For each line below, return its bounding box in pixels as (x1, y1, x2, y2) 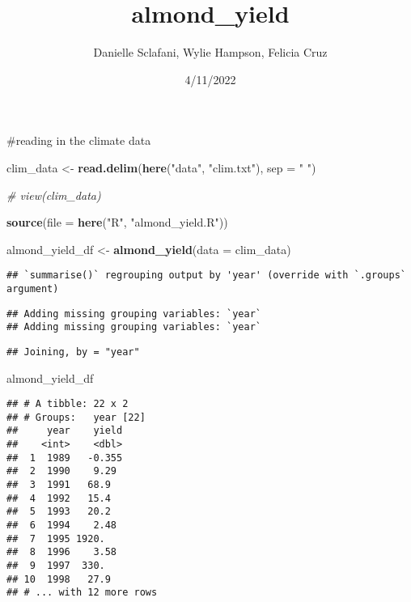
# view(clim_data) (6, 186, 101, 203)
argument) (6, 282, 59, 295)
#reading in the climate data (6, 132, 151, 149)
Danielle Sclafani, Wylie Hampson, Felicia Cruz (93, 44, 328, 61)
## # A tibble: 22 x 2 (6, 398, 129, 410)
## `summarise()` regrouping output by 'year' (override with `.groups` (6, 269, 406, 282)
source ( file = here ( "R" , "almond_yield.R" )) (6, 214, 228, 231)
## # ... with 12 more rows (6, 587, 158, 599)
